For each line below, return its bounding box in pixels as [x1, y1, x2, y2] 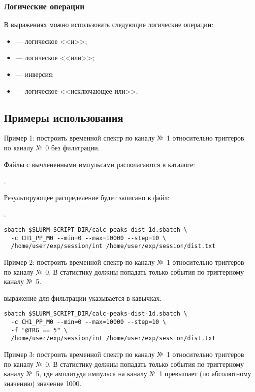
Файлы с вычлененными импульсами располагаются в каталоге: [4, 159, 195, 169]
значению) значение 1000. [4, 378, 82, 388]
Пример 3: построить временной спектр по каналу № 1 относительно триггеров [4, 349, 244, 359]
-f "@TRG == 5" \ [11, 326, 67, 334]
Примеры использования [4, 109, 124, 125]
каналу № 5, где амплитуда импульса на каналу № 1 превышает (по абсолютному [4, 368, 251, 379]
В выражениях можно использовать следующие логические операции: [4, 19, 214, 30]
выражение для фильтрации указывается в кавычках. [4, 292, 162, 303]
